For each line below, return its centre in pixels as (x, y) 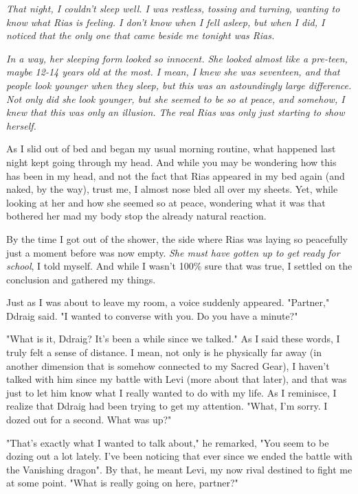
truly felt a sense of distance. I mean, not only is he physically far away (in (164, 352)
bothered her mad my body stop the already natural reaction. (136, 216)
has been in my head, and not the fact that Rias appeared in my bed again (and (176, 175)
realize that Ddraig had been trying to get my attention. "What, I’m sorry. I (167, 406)
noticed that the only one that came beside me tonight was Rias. (141, 35)
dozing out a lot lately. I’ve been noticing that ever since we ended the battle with (179, 456)
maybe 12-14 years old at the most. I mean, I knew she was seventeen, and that (173, 72)
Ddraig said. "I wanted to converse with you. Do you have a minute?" (152, 315)
